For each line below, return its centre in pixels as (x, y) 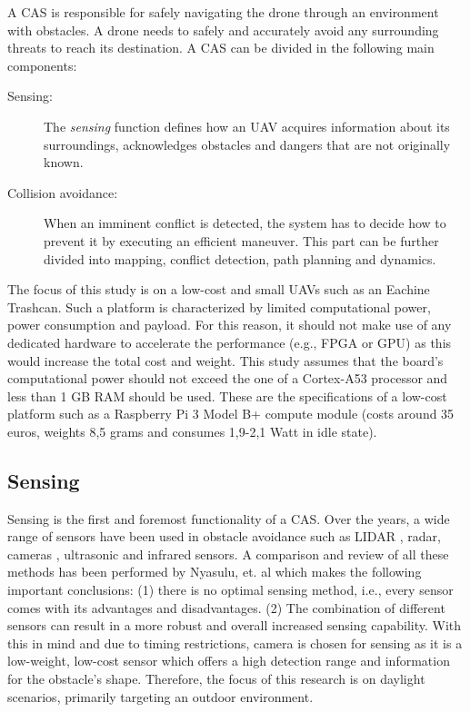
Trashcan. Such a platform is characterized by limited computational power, (219, 307)
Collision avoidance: (63, 192)
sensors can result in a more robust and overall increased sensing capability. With (235, 625)
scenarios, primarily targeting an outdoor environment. (160, 696)
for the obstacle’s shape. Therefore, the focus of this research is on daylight (216, 679)
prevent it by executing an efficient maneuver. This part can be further (241, 240)
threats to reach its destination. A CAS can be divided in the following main (221, 48)
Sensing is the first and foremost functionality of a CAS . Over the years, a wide (229, 518)
